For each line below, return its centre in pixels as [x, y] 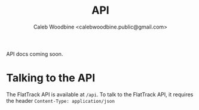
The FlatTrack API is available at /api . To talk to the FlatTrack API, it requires [100, 94]
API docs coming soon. [35, 54]
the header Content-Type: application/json [61, 100]
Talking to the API [51, 78]
